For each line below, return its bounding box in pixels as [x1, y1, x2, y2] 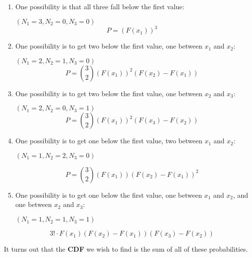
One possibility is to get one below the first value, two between [15, 136, 202, 146]
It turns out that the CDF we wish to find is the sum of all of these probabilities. [4, 244, 248, 254]
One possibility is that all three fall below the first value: [15, 1, 185, 11]
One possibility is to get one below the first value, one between [15, 189, 202, 200]
